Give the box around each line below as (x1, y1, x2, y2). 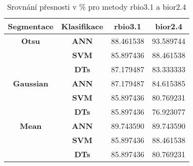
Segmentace (8, 21, 54, 32)
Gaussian (13, 78, 49, 89)
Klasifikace (61, 21, 104, 32)
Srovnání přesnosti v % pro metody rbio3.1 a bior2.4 (7, 1, 186, 12)
